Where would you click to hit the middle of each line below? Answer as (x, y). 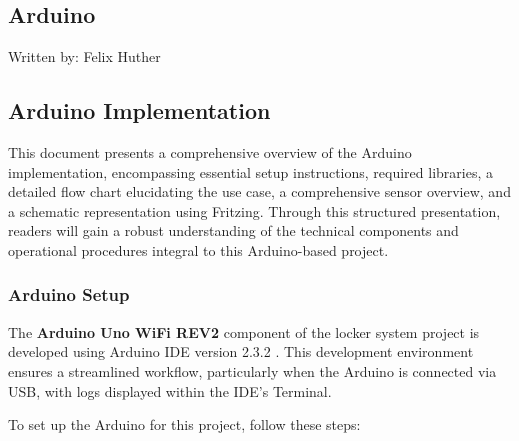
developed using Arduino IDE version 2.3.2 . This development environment (241, 351)
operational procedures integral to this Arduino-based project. (198, 249)
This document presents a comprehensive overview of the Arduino (210, 152)
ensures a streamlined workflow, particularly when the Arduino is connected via (252, 370)
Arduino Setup (69, 294)
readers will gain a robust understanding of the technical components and (233, 230)
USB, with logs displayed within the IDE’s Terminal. (170, 390)
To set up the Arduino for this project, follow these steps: (184, 424)
